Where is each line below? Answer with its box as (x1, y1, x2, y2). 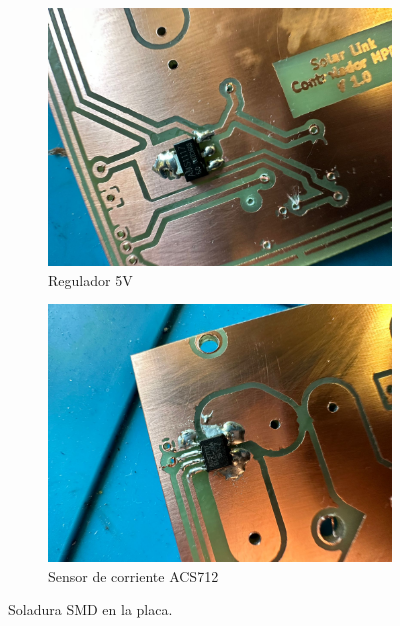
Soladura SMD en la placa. (8, 599, 173, 620)
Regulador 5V (48, 269, 133, 290)
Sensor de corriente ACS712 (48, 565, 219, 586)
